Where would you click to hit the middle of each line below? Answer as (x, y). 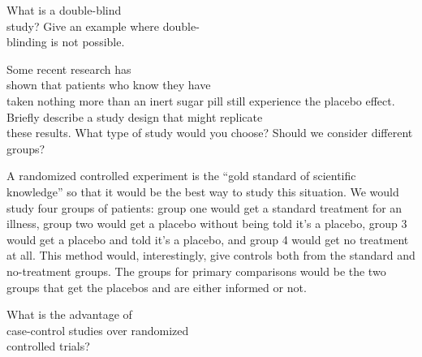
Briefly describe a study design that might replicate (135, 116)
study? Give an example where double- (103, 26)
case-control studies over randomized (98, 330)
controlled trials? (48, 346)
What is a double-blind (64, 10)
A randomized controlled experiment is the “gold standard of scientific (181, 176)
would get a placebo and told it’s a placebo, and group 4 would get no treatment (208, 239)
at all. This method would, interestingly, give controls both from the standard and (211, 255)
